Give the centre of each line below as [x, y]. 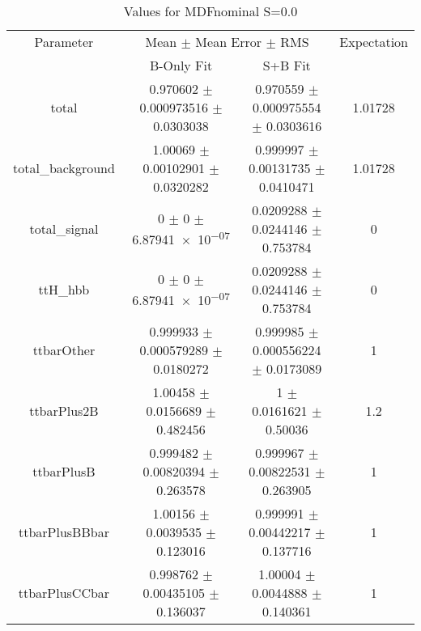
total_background [64, 168]
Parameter [64, 42]
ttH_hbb [64, 289]
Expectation [374, 42]
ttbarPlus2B [64, 411]
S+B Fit [287, 65]
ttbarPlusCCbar [64, 593]
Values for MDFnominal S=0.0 [210, 11]
